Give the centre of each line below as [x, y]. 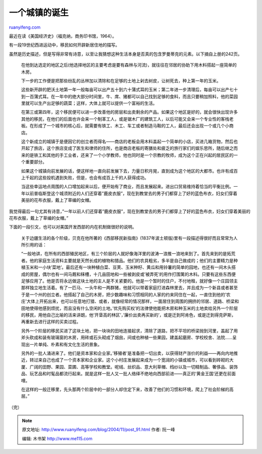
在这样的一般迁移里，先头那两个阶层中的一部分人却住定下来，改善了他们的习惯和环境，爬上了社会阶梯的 [125, 389]
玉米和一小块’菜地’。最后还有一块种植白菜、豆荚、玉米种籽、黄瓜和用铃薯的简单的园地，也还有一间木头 [128, 267]
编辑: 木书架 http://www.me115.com [57, 438]
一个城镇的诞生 [39, 13]
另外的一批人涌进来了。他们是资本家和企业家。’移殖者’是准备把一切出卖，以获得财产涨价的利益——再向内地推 [130, 353]
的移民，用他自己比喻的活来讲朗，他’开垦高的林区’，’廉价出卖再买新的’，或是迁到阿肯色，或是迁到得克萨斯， [129, 315]
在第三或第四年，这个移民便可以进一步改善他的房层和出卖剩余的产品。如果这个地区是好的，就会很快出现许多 [129, 112]
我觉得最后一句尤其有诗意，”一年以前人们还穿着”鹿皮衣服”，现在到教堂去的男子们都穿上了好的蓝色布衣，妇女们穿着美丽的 [130, 211]
